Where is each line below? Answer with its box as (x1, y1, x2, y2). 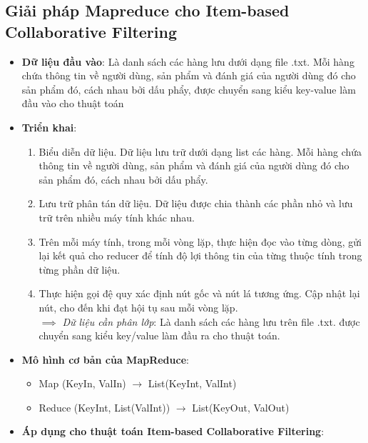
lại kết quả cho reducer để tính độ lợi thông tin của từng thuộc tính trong (39, 248, 362, 263)
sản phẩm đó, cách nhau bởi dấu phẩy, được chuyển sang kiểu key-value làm (21, 81, 356, 96)
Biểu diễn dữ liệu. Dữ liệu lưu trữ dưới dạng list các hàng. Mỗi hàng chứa (39, 144, 362, 159)
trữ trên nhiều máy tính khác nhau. (39, 209, 195, 224)
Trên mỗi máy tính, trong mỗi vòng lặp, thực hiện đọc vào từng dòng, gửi (39, 234, 362, 249)
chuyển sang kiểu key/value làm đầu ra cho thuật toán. (39, 328, 280, 343)
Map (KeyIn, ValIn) (39, 376, 126, 391)
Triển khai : (21, 119, 77, 134)
